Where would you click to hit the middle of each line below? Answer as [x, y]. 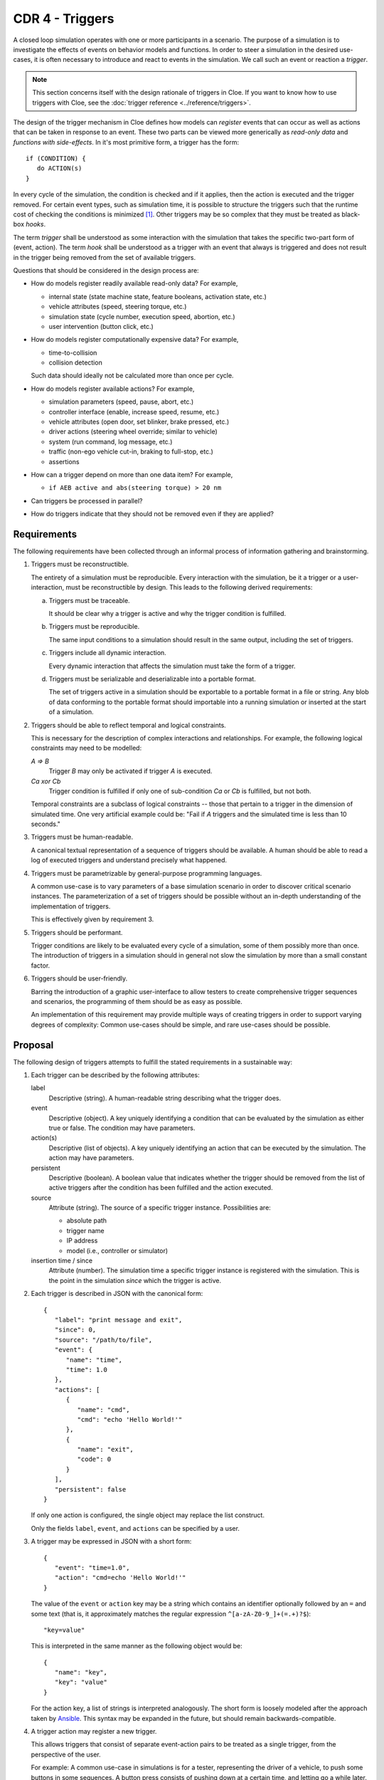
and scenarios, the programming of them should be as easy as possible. [137, 1001]
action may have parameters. [91, 1158]
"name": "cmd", [103, 1409]
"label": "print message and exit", [118, 1320]
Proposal [33, 1045]
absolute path [86, 1220]
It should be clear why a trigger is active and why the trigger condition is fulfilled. [167, 614]
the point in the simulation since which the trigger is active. [135, 1280]
